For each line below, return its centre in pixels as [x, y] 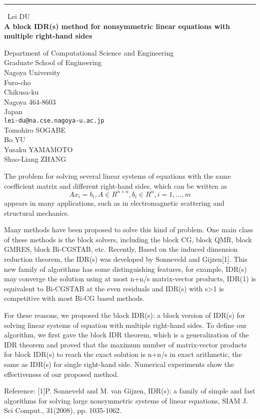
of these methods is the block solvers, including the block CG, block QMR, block [128, 239]
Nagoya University [32, 72]
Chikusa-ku [21, 92]
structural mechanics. [37, 213]
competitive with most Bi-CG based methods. [74, 298]
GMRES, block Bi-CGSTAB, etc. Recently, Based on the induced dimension [121, 249]
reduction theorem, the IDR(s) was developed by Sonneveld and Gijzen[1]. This [126, 259]
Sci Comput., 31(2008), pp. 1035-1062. [63, 410]
